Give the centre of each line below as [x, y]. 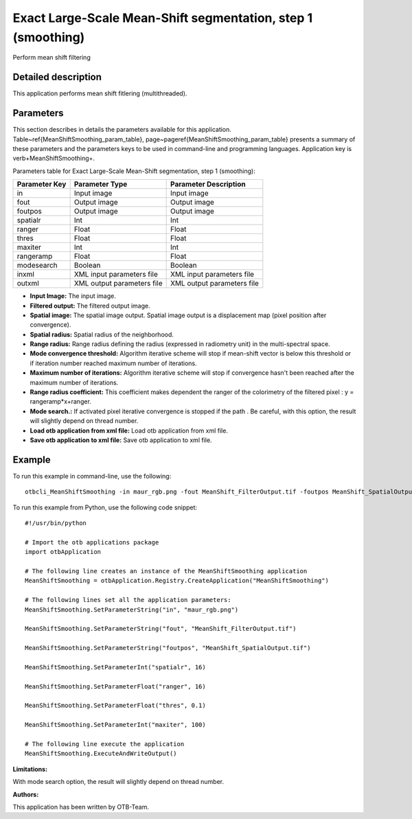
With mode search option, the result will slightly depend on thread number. [118, 782]
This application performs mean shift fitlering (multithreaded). [100, 93]
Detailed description [57, 77]
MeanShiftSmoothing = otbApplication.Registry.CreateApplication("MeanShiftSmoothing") [177, 581]
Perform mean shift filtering [51, 58]
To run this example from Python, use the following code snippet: [105, 507]
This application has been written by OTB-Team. [81, 807]
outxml [28, 284]
